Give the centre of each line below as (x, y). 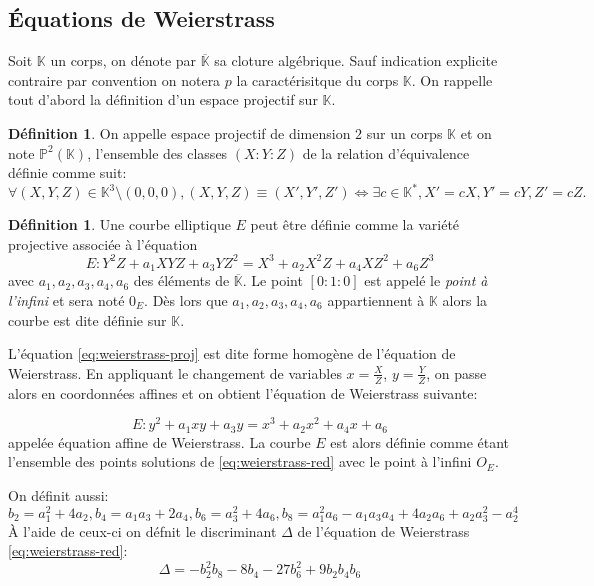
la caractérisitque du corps (317, 79)
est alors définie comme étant (420, 441)
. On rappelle (452, 79)
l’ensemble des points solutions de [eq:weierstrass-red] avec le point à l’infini (240, 461)
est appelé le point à (426, 280)
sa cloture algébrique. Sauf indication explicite (356, 60)
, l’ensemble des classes (157, 152)
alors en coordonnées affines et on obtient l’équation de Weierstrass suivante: (243, 392)
